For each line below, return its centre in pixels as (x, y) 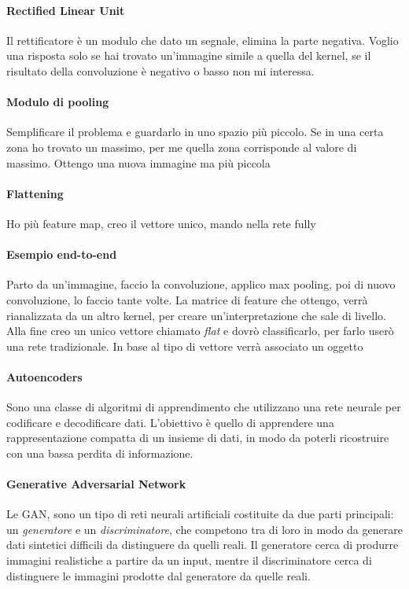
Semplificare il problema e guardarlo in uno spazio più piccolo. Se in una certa (195, 132)
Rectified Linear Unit (66, 10)
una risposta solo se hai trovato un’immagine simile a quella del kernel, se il (189, 55)
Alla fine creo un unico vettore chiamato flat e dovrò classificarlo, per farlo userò (200, 331)
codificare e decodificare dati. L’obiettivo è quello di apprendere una (170, 422)
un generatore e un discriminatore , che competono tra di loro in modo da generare (204, 529)
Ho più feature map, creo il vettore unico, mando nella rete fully (161, 223)
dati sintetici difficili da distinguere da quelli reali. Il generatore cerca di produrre (203, 545)
